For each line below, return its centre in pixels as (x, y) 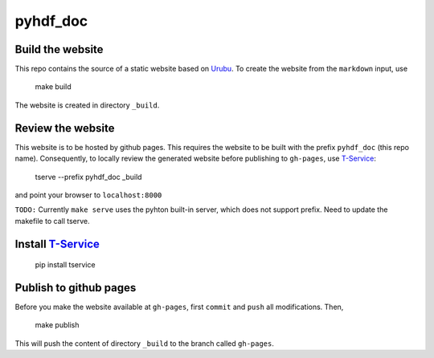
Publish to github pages (76, 288)
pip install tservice (65, 265)
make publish (57, 325)
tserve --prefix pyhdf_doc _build (88, 177)
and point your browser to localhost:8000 (88, 195)
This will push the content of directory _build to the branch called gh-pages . (145, 343)
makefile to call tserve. (52, 221)
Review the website (65, 128)
